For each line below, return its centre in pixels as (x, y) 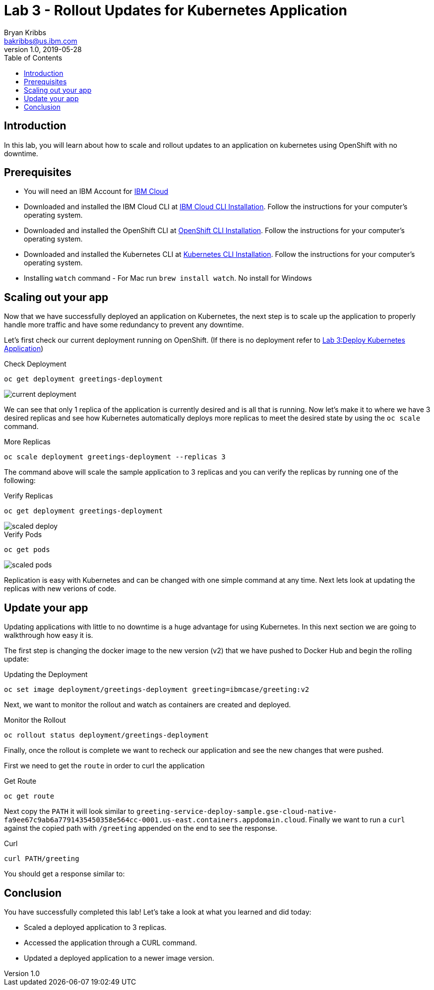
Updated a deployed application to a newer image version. (119, 958)
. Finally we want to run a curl (355, 820)
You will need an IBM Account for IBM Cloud (96, 191)
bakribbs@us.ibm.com (41, 41)
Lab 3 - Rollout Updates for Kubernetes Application (176, 10)
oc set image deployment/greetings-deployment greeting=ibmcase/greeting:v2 (157, 690)
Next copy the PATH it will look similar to (69, 811)
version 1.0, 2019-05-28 (43, 49)
